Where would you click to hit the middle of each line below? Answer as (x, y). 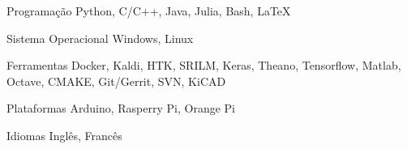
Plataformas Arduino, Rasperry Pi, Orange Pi (121, 108)
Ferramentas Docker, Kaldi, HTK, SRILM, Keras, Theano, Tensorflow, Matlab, (204, 65)
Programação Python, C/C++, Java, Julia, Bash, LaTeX (149, 11)
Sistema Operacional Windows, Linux (100, 38)
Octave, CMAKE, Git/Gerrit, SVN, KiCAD (116, 81)
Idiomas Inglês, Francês (64, 135)
